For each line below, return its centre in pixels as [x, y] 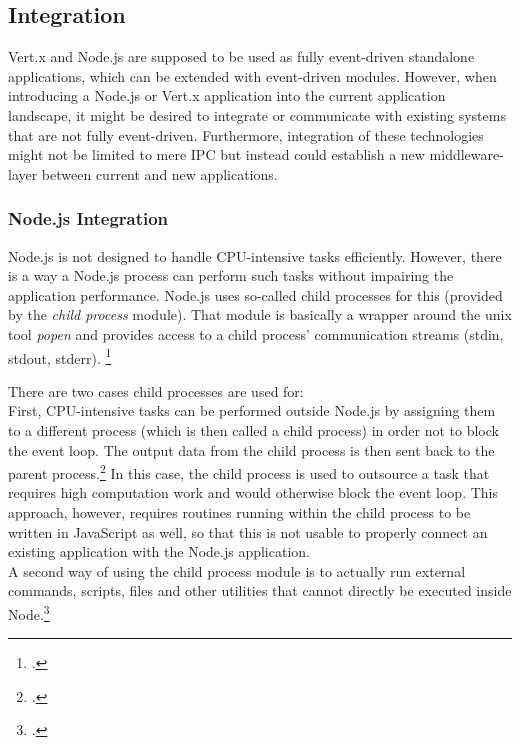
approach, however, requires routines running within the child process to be [239, 512]
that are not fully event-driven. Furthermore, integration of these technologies [246, 134]
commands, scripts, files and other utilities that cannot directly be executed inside [260, 590]
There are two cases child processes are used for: [156, 390]
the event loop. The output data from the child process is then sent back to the [251, 449]
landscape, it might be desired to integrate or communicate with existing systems [257, 114]
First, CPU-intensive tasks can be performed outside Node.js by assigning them [252, 410]
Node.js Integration [88, 218]
